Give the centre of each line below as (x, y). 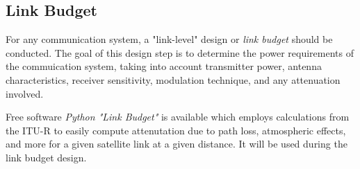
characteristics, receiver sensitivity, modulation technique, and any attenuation (173, 79)
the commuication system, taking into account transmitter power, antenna (164, 66)
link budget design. (46, 157)
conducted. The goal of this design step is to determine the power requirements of (180, 52)
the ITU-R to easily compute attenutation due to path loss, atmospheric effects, (176, 130)
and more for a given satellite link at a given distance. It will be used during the (177, 144)
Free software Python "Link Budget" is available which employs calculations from (178, 117)
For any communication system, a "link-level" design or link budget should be (169, 39)
